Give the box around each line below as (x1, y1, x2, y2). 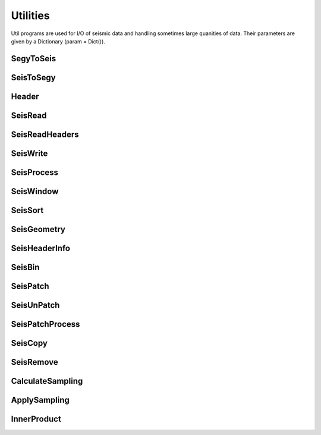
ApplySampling (11, 395, 70, 405)
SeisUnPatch (11, 300, 60, 310)
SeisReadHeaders (11, 129, 80, 139)
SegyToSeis (11, 54, 56, 64)
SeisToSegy (11, 72, 56, 83)
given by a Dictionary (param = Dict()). (11, 37, 105, 45)
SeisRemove (11, 357, 59, 367)
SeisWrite (11, 148, 48, 158)
